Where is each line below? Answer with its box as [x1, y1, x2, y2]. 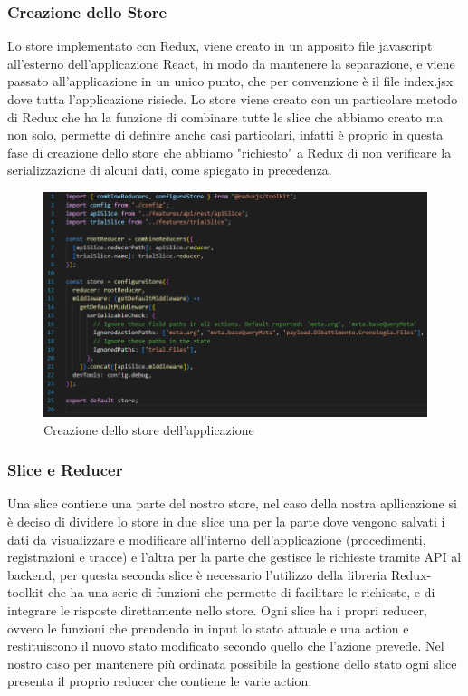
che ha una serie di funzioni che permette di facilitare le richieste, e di [48, 583, 435, 602]
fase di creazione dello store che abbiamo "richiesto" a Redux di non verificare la [7, 142, 452, 161]
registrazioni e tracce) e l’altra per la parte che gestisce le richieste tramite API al [7, 547, 462, 566]
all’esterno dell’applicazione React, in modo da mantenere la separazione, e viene [7, 53, 455, 72]
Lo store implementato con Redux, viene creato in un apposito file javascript [7, 36, 433, 55]
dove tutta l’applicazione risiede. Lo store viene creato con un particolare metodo [7, 90, 458, 108]
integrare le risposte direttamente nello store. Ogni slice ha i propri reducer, [7, 601, 427, 619]
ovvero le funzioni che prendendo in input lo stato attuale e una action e [7, 618, 409, 637]
